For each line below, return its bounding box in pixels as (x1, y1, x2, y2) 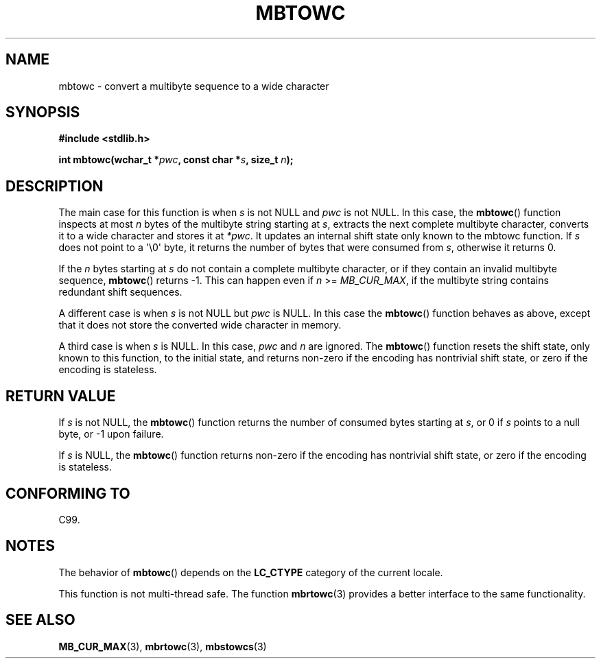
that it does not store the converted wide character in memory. (58, 319, 342, 331)
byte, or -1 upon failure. (58, 428, 164, 440)
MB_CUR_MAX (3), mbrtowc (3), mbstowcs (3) (58, 640, 267, 652)
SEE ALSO (5, 611, 75, 629)
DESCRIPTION (5, 177, 104, 195)
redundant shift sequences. (58, 286, 182, 298)
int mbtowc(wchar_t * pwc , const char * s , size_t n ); (58, 154, 294, 166)
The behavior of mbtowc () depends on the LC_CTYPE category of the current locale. (58, 566, 443, 578)
